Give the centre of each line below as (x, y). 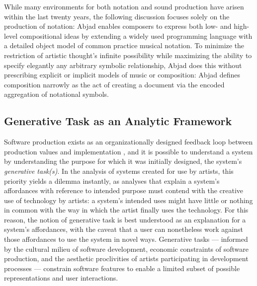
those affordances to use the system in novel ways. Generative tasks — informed (126, 239)
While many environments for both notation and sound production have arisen (124, 6)
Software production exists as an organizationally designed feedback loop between (128, 142)
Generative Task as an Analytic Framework (118, 121)
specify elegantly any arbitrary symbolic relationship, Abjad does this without (123, 65)
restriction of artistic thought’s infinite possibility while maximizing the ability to (128, 55)
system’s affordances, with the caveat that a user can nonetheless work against (124, 229)
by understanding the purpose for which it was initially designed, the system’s (123, 161)
